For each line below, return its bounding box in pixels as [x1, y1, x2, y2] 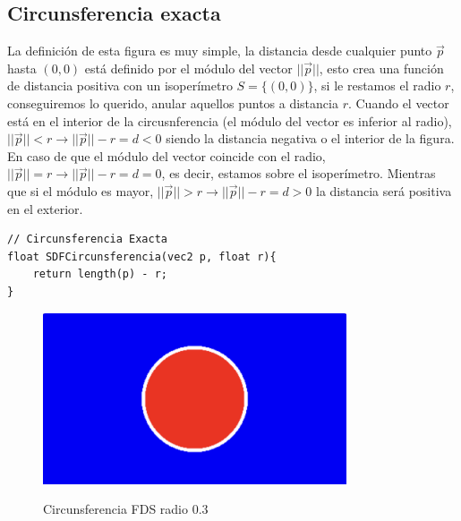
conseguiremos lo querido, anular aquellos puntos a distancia [7, 93, 338, 112]
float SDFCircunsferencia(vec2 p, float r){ [7, 250, 277, 263]
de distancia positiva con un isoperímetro [7, 76, 233, 95]
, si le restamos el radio [313, 76, 441, 95]
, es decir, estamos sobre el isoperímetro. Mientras [161, 164, 436, 183]
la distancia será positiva [316, 181, 452, 200]
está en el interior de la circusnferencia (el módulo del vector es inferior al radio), [7, 111, 452, 130]
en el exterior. [7, 199, 83, 218]
